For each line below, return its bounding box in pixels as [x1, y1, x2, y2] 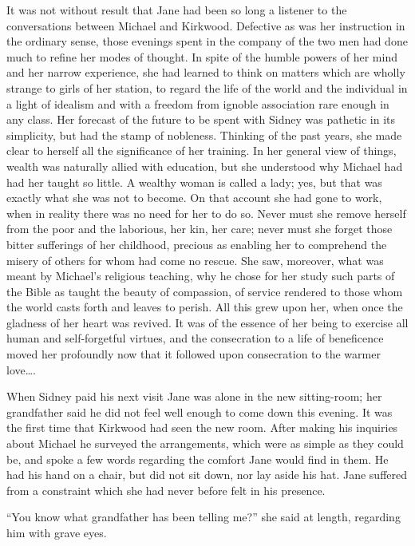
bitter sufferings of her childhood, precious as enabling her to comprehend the [6, 235, 387, 252]
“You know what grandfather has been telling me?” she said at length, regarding [6, 508, 401, 525]
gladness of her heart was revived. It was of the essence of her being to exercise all [6, 314, 409, 330]
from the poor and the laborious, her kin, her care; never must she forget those [6, 220, 393, 237]
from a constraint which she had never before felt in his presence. [6, 481, 326, 498]
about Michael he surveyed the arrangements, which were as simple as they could [6, 435, 404, 452]
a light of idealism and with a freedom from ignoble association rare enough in [6, 95, 389, 112]
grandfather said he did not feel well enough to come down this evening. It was [6, 403, 393, 420]
